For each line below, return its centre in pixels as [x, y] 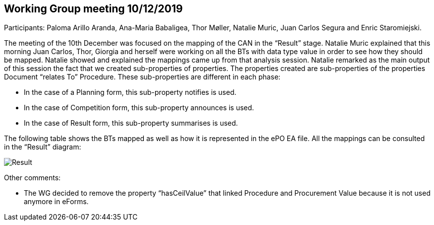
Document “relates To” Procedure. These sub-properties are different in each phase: [142, 77]
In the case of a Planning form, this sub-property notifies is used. [130, 92]
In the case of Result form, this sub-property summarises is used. [131, 123]
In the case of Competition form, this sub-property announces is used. [139, 108]
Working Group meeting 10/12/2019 [93, 9]
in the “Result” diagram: [43, 147]
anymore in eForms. [56, 202]
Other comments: [32, 178]
